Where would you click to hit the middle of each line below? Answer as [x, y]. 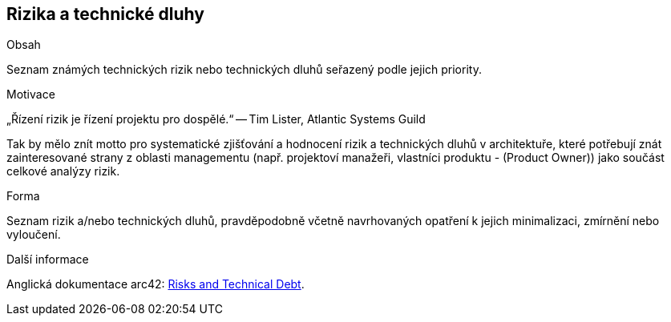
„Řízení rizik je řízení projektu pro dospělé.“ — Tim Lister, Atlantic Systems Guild [216, 119]
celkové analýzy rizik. [63, 171]
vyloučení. [34, 235]
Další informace [48, 260]
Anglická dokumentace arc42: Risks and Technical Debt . [156, 284]
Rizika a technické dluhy [105, 14]
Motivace [31, 95]
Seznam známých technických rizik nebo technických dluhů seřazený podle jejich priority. [244, 70]
